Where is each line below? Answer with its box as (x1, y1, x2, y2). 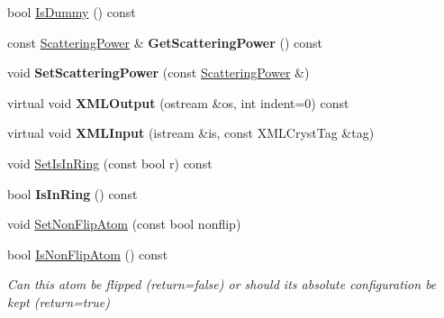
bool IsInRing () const (7, 184, 138, 203)
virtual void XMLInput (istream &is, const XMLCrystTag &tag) (7, 123, 375, 142)
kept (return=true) (7, 292, 110, 311)
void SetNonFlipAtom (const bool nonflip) (7, 214, 241, 233)
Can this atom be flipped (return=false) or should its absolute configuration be (7, 275, 437, 294)
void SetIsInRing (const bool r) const (7, 153, 213, 172)
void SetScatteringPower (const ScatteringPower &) (7, 63, 310, 82)
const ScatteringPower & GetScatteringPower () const (7, 32, 323, 51)
